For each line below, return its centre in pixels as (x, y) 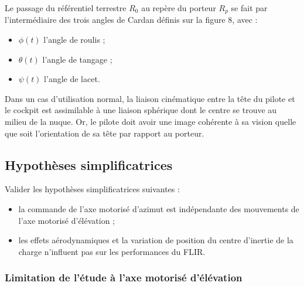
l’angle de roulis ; (74, 40)
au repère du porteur (179, 8)
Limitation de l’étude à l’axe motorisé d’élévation (124, 278)
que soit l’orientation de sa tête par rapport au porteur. (105, 133)
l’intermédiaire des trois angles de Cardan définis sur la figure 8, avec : (131, 20)
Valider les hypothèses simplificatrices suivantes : (92, 189)
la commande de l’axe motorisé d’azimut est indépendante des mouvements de (159, 209)
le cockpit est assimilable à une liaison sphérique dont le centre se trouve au (141, 110)
